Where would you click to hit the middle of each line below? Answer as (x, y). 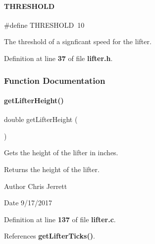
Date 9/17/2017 (28, 203)
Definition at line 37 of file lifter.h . (58, 58)
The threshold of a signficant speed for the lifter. (78, 41)
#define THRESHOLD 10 (44, 25)
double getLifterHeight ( (41, 119)
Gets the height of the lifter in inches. (61, 152)
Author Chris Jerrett (36, 186)
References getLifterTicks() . (50, 236)
